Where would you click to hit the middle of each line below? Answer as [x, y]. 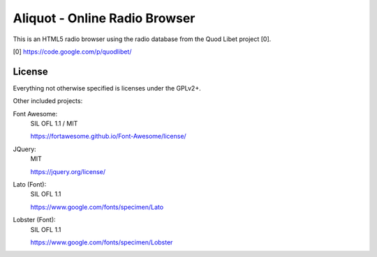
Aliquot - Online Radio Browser [104, 18]
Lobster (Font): [34, 220]
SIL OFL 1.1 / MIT [54, 124]
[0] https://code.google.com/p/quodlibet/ [72, 52]
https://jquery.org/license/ [68, 171]
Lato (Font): [30, 184]
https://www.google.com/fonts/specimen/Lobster [102, 242]
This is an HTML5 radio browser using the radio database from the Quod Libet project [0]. [142, 39]
